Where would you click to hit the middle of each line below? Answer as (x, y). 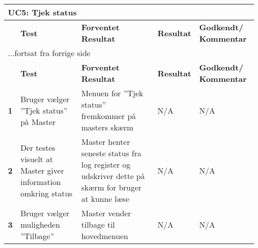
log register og (106, 164)
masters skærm (107, 127)
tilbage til (98, 224)
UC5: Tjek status (42, 12)
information (41, 182)
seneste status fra (111, 153)
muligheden (40, 224)
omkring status (46, 193)
